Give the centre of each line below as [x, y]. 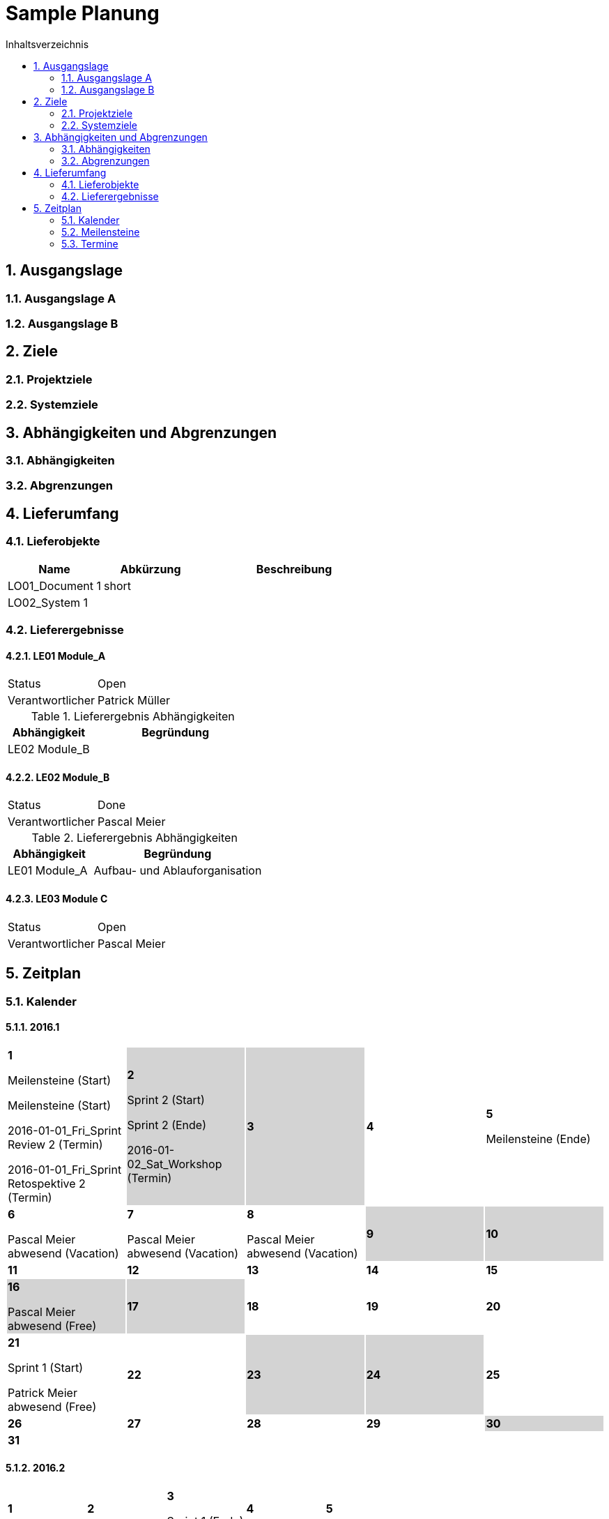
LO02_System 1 [48, 602]
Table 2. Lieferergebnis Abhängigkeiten [134, 838]
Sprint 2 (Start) [166, 1099]
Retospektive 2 [47, 1183]
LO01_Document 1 [55, 585]
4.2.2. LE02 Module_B [58, 777]
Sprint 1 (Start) [46, 1367]
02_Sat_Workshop [175, 1164]
